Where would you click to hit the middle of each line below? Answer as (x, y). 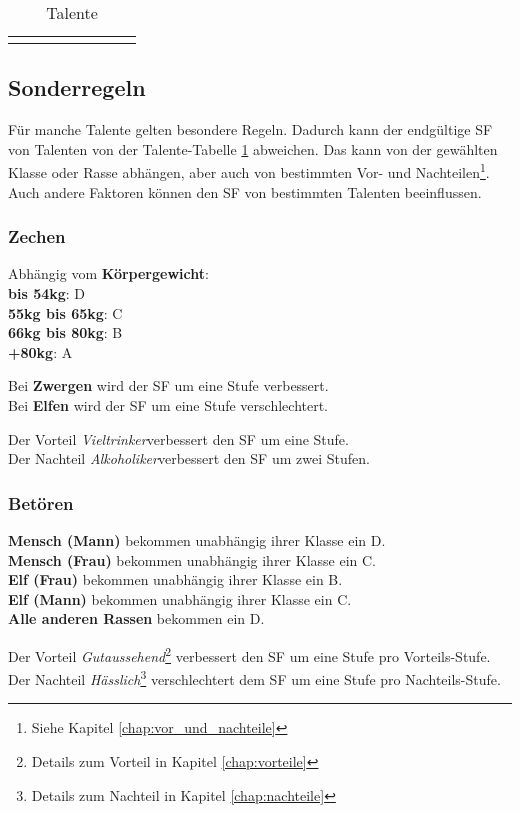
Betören (41, 502)
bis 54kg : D (47, 293)
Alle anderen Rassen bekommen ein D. (136, 618)
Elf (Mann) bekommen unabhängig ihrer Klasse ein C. (180, 598)
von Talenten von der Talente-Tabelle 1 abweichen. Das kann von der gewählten (253, 148)
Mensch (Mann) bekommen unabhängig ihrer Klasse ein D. (197, 540)
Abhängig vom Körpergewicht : (108, 273)
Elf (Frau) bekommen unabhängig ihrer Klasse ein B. (175, 579)
